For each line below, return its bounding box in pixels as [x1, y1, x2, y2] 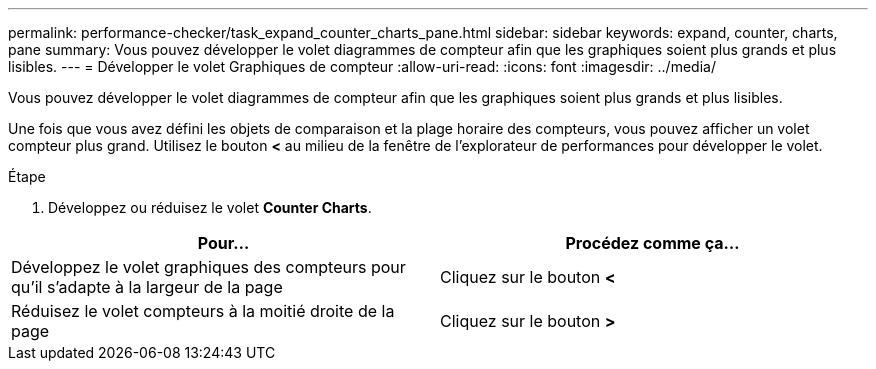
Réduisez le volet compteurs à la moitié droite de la [11, 301, 395, 321]
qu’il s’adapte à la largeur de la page [11, 277, 283, 297]
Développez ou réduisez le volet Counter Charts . [48, 199, 372, 216]
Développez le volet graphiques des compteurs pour [11, 257, 406, 277]
